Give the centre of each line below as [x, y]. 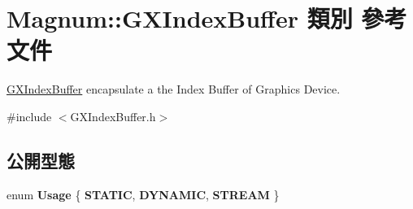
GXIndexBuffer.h [113, 116]
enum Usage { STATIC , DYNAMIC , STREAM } [143, 194]
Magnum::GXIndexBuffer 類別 [180, 18]
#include [29, 116]
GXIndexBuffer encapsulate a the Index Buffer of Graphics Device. [174, 89]
